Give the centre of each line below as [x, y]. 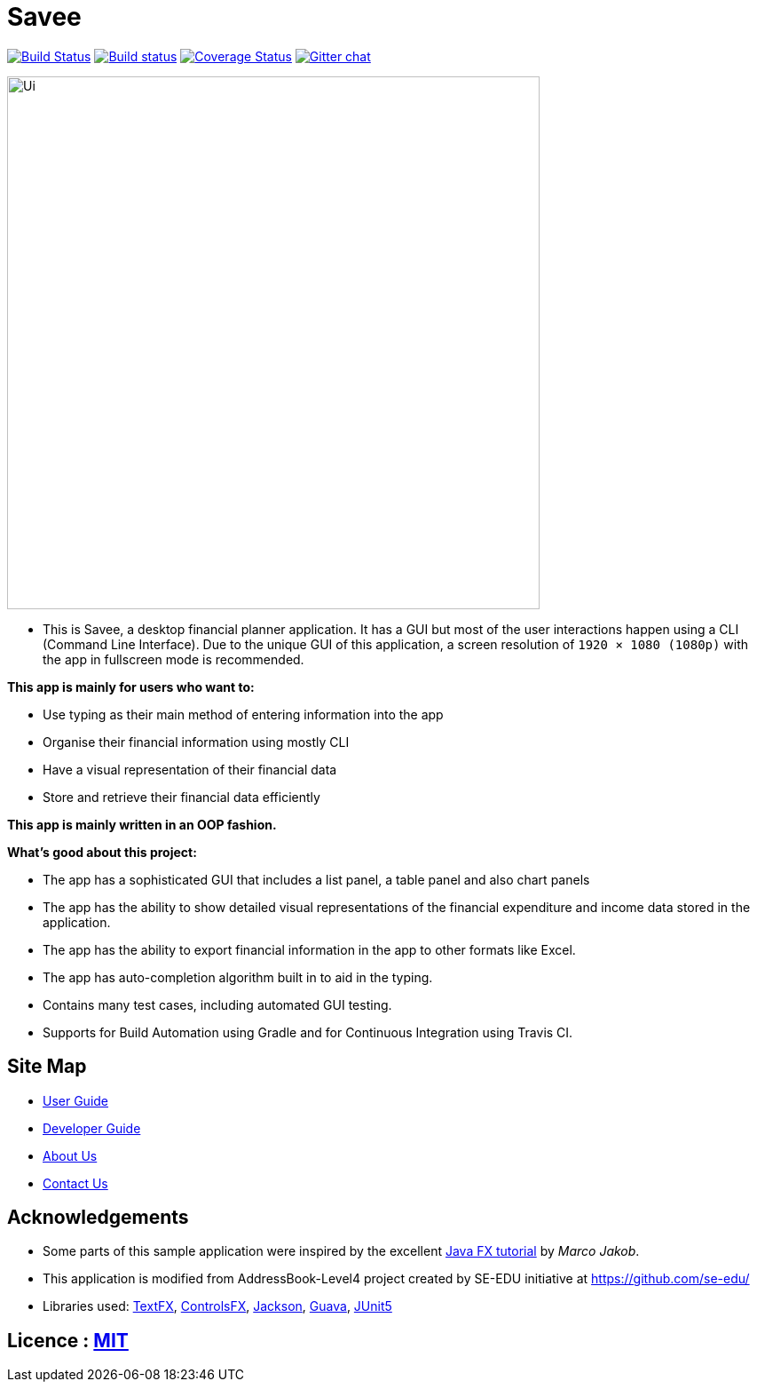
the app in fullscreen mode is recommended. [173, 659]
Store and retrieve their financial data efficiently [181, 797]
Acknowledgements [98, 1218]
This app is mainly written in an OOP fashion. [142, 824]
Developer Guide [92, 1128]
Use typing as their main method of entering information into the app [243, 714]
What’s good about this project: [102, 852]
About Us [70, 1155]
